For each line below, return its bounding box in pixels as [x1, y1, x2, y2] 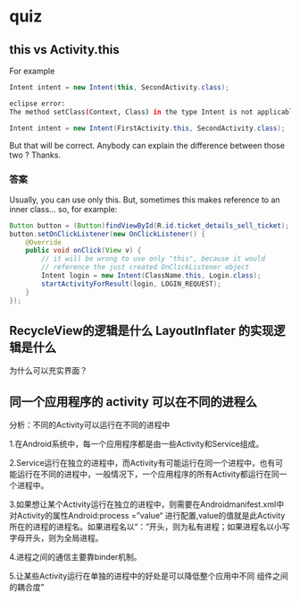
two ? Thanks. [9, 150, 61, 160]
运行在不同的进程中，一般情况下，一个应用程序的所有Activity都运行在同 [16, 468, 279, 480]
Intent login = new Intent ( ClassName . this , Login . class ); [41, 271, 262, 280]
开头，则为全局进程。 [24, 533, 104, 544]
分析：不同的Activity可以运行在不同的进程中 [9, 419, 171, 431]
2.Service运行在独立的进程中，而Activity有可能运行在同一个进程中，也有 [9, 458, 276, 468]
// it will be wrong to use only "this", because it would [41, 254, 266, 263]
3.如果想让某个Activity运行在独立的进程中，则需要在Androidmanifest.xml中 [9, 499, 284, 510]
